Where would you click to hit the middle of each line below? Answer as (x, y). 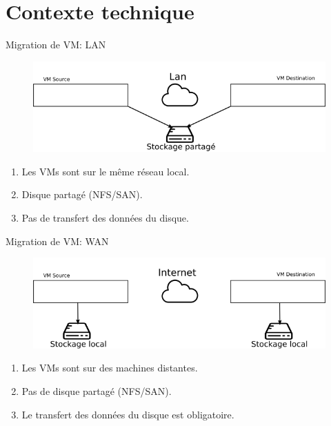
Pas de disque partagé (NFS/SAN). (97, 391)
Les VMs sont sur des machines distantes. (110, 368)
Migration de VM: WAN (57, 241)
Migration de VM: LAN (56, 45)
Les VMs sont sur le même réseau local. (106, 171)
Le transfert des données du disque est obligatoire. (128, 414)
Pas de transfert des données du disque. (105, 218)
